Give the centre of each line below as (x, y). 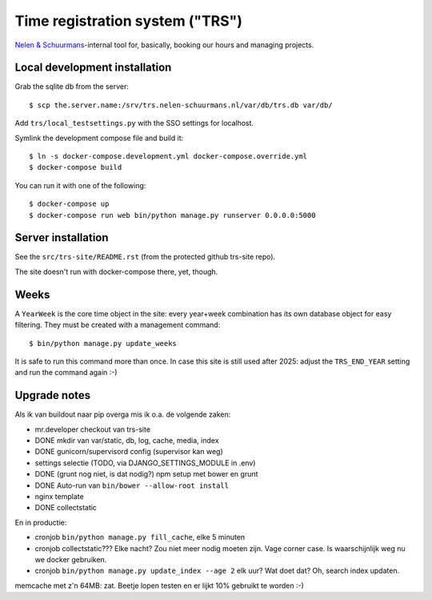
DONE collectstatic (66, 508)
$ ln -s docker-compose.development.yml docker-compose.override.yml (168, 157)
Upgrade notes (53, 395)
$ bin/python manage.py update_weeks (103, 343)
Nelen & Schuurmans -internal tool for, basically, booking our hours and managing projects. (164, 45)
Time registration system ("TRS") (129, 21)
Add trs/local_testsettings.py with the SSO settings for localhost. (134, 123)
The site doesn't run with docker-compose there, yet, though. (116, 272)
